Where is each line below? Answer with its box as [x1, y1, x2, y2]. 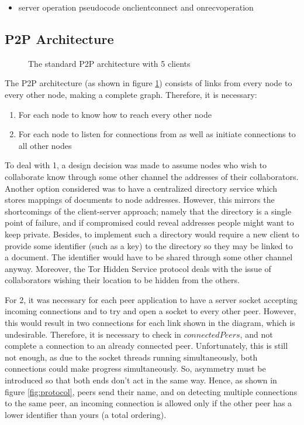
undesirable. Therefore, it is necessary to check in [5, 328, 181, 340]
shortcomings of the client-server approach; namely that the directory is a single [5, 205, 292, 217]
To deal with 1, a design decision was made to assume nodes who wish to [5, 159, 267, 171]
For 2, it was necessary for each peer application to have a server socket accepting [5, 293, 298, 305]
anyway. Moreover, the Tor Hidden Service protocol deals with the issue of [5, 262, 271, 274]
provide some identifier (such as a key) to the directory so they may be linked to [5, 239, 293, 251]
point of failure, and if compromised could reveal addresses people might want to [5, 216, 294, 229]
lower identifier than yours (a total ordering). [5, 408, 167, 420]
